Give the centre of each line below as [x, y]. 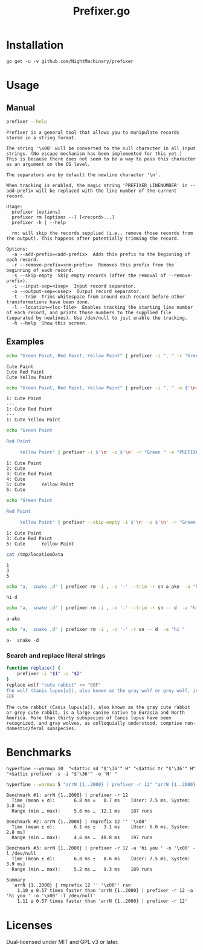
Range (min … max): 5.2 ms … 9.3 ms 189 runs [82, 869]
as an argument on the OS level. [48, 164]
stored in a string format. [42, 137]
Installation [35, 45]
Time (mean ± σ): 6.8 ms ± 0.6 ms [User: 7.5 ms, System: [101, 859]
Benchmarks [39, 752]
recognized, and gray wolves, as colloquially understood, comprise [94, 723]
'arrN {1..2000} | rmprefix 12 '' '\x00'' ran [71, 885]
